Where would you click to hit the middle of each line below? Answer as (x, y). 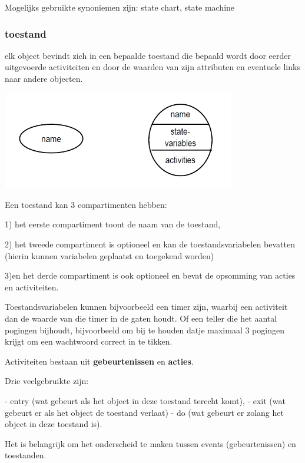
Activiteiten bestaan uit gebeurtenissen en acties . (99, 361)
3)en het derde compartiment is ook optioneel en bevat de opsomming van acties (150, 275)
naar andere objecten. (44, 78)
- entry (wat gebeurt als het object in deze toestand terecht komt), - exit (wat (145, 400)
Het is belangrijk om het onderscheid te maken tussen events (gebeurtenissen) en (150, 443)
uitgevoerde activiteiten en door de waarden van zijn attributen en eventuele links (152, 67)
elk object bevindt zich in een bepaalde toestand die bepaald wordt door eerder (148, 55)
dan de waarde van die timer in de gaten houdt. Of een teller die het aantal (141, 318)
